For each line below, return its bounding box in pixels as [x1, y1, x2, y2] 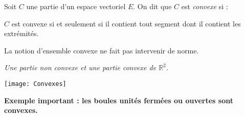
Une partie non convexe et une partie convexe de [4, 62, 157, 73]
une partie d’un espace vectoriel [26, 1, 126, 11]
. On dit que [133, 1, 172, 11]
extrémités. [4, 28, 39, 39]
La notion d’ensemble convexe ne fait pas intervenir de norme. [4, 45, 199, 55]
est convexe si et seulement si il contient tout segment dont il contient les [11, 18, 241, 28]
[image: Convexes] [4, 80, 66, 87]
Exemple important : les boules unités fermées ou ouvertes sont [4, 95, 233, 105]
